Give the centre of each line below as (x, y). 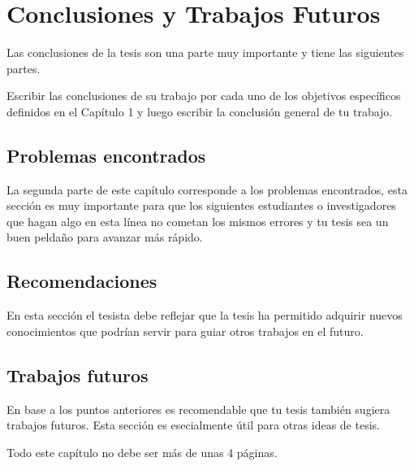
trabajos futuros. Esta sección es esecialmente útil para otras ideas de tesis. (193, 425)
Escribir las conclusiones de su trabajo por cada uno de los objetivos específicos (204, 96)
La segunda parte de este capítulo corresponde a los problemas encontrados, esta (207, 189)
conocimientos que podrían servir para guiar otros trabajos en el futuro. (185, 331)
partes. (24, 68)
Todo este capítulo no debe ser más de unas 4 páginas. (142, 452)
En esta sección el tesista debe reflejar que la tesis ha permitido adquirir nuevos (205, 315)
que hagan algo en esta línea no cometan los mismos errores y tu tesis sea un (198, 221)
